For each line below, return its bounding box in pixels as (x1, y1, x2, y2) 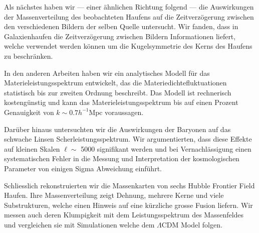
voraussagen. (105, 106, 144, 117)
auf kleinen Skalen (4, 143, 60, 154)
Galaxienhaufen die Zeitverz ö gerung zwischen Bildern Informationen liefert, (4, 31, 236, 41)
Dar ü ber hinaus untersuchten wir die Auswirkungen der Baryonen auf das (4, 124, 231, 134)
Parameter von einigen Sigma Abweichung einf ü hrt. (4, 163, 162, 173)
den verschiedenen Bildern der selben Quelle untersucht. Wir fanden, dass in (4, 21, 238, 32)
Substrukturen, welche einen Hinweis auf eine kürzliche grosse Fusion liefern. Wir (4, 199, 253, 210)
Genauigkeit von (4, 106, 54, 117)
